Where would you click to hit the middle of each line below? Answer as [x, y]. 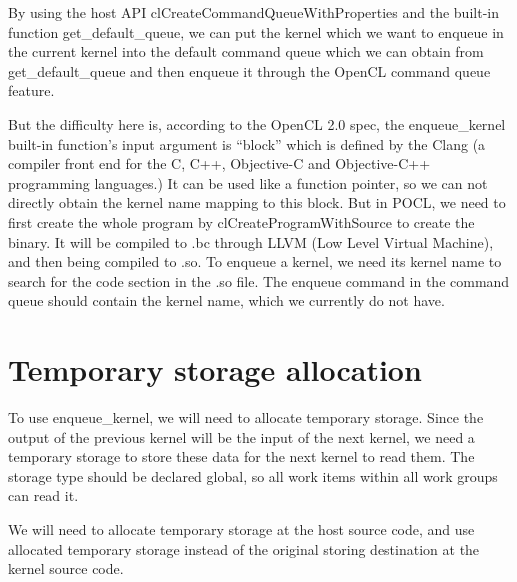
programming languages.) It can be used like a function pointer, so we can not [248, 182]
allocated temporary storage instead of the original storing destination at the [244, 548]
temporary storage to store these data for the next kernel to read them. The [241, 456]
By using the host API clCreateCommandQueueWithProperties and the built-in [253, 12]
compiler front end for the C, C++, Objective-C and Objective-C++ [219, 163]
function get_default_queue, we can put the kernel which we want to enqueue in [256, 31]
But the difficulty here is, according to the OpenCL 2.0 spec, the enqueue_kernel [257, 123]
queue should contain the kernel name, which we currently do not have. [226, 300]
